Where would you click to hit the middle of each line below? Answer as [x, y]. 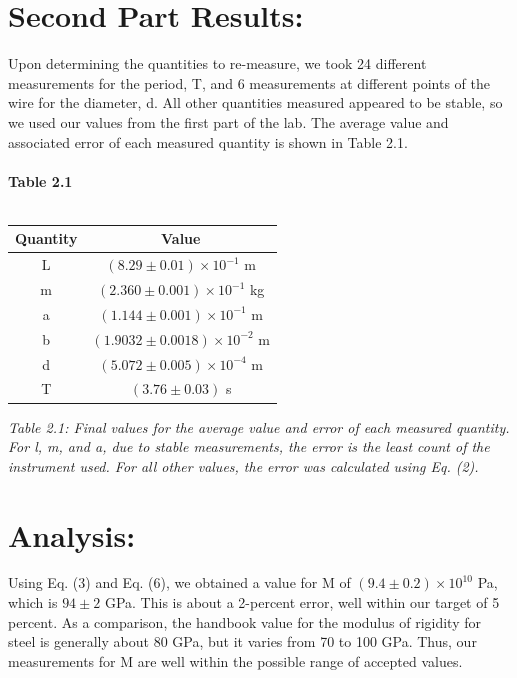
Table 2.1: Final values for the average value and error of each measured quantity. [259, 426]
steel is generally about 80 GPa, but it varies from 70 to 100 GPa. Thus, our [242, 641]
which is [33, 602]
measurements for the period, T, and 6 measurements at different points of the [249, 82]
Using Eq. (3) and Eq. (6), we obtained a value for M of [179, 582]
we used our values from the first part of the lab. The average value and [228, 121]
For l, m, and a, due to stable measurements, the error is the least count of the [249, 446]
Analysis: [72, 534]
